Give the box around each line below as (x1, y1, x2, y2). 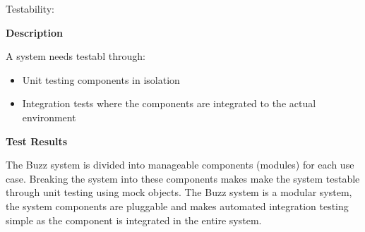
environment (22, 109, 76, 124)
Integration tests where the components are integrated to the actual (22, 96, 316, 111)
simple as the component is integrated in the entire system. (6, 212, 262, 227)
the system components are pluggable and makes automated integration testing (6, 198, 349, 213)
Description (6, 25, 64, 39)
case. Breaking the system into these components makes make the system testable (6, 171, 360, 185)
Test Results (6, 133, 68, 148)
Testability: (6, 1, 54, 16)
